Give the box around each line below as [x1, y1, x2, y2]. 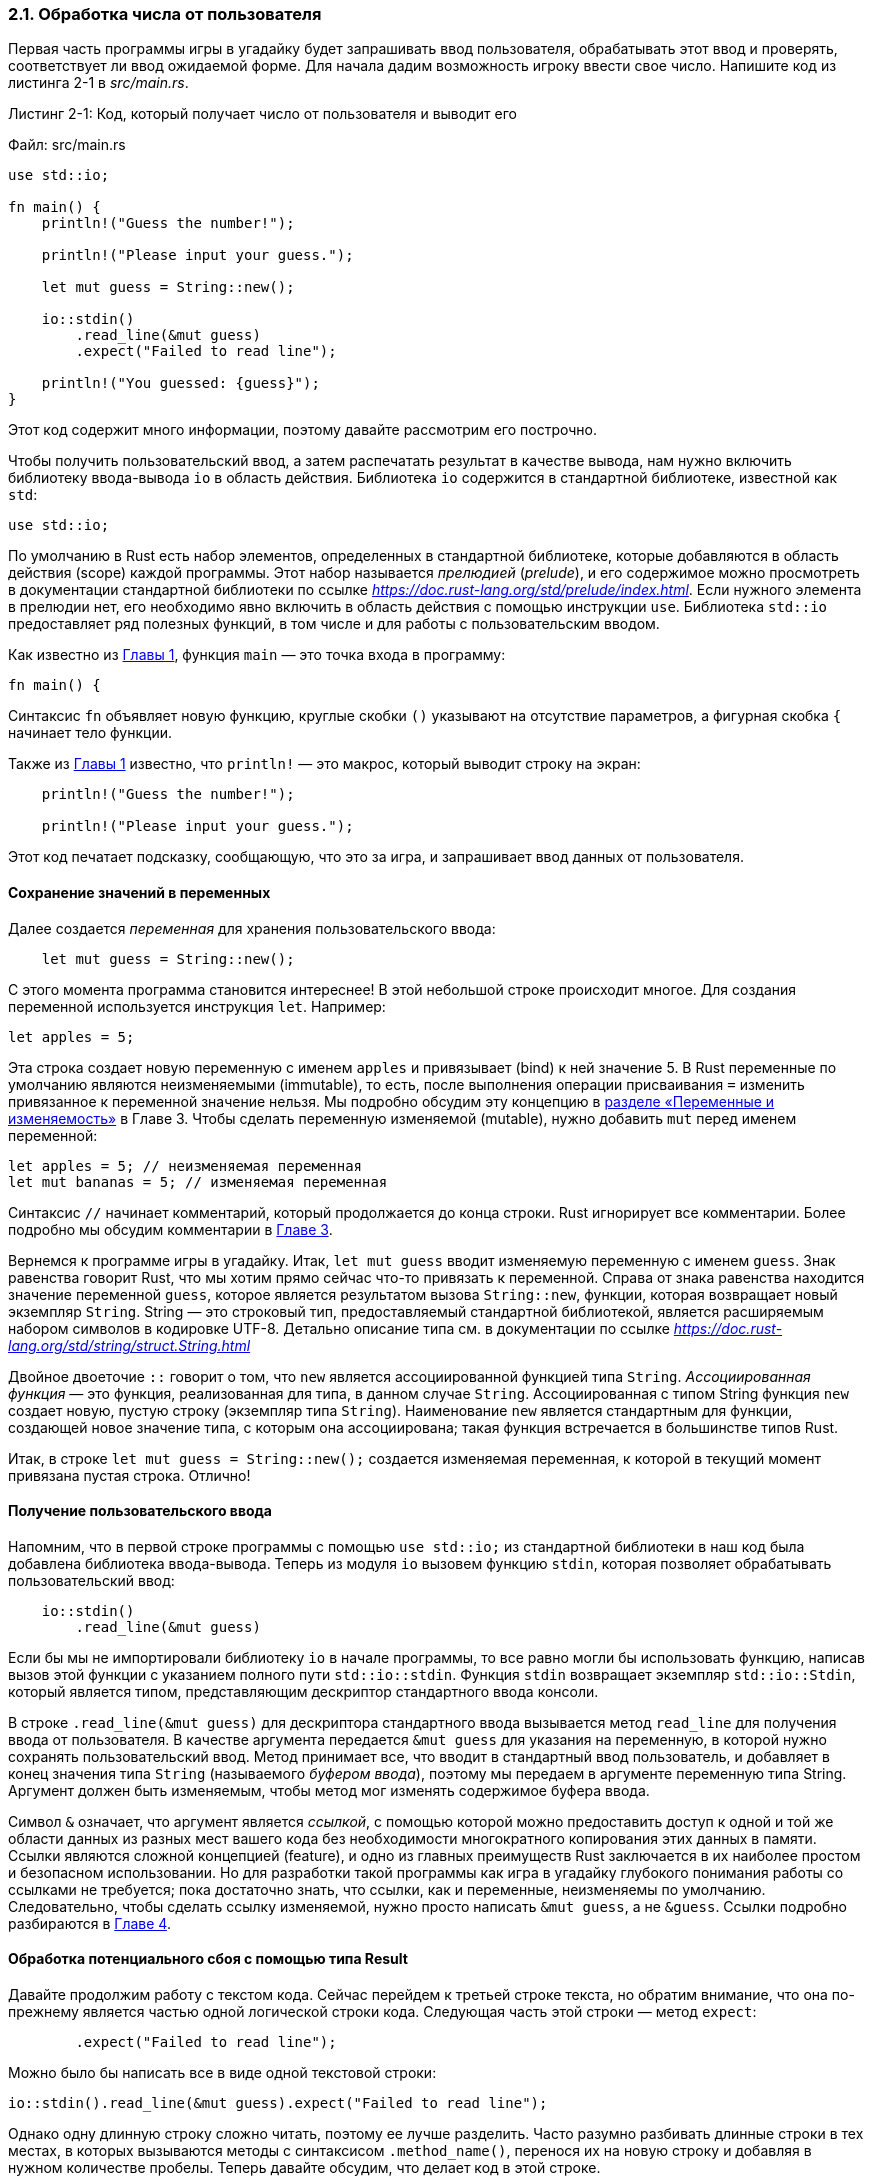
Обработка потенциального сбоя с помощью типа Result [8, 1950, 408, 1968]
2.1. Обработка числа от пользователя [8, 4, 322, 24]
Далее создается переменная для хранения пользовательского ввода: [8, 919, 496, 937]
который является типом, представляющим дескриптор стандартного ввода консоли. [8, 1682, 599, 1700]
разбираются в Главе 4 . [8, 1914, 171, 1932]
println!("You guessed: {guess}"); [41, 375, 320, 392]
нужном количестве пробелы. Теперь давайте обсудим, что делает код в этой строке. [8, 2159, 601, 2177]
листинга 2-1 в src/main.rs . [8, 74, 189, 92]
